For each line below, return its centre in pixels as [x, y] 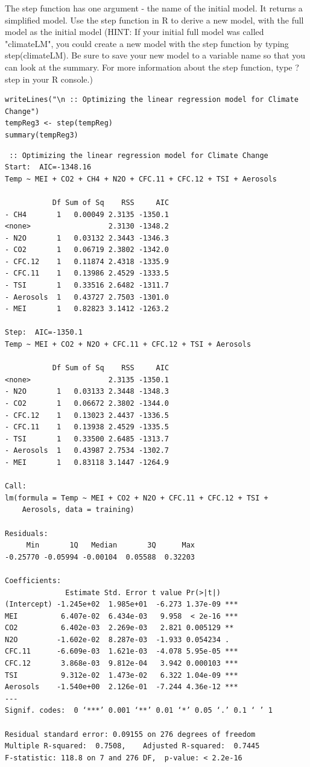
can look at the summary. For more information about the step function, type [149, 67]
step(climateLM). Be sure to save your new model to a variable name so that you [155, 55]
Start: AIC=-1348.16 [48, 167]
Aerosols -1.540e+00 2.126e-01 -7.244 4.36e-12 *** [122, 687]
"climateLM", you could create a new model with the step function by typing [147, 43]
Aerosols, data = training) [78, 510]
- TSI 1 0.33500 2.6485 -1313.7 [87, 439]
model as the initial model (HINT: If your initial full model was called [134, 32]
